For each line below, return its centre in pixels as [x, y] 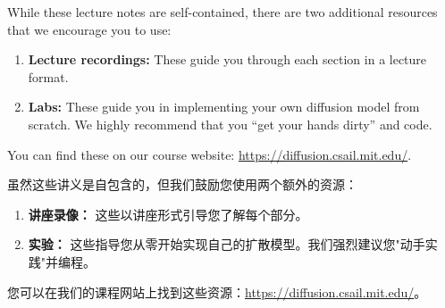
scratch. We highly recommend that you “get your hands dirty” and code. [230, 124]
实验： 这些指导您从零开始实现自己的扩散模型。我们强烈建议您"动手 [227, 244]
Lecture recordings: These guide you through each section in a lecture [227, 59]
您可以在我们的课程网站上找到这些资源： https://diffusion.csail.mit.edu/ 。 [217, 291]
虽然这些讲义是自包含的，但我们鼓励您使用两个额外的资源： [182, 184]
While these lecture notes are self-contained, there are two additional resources [222, 12]
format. [48, 76]
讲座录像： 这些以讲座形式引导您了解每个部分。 [168, 214]
